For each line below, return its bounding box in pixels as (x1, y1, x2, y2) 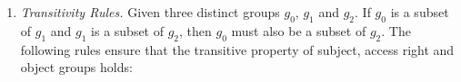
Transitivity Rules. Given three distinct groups (20, 3, 280, 21)
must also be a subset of (231, 21, 366, 40)
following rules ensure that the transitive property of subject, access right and (20, 40, 455, 59)
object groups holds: (20, 58, 133, 77)
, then (179, 21, 212, 40)
